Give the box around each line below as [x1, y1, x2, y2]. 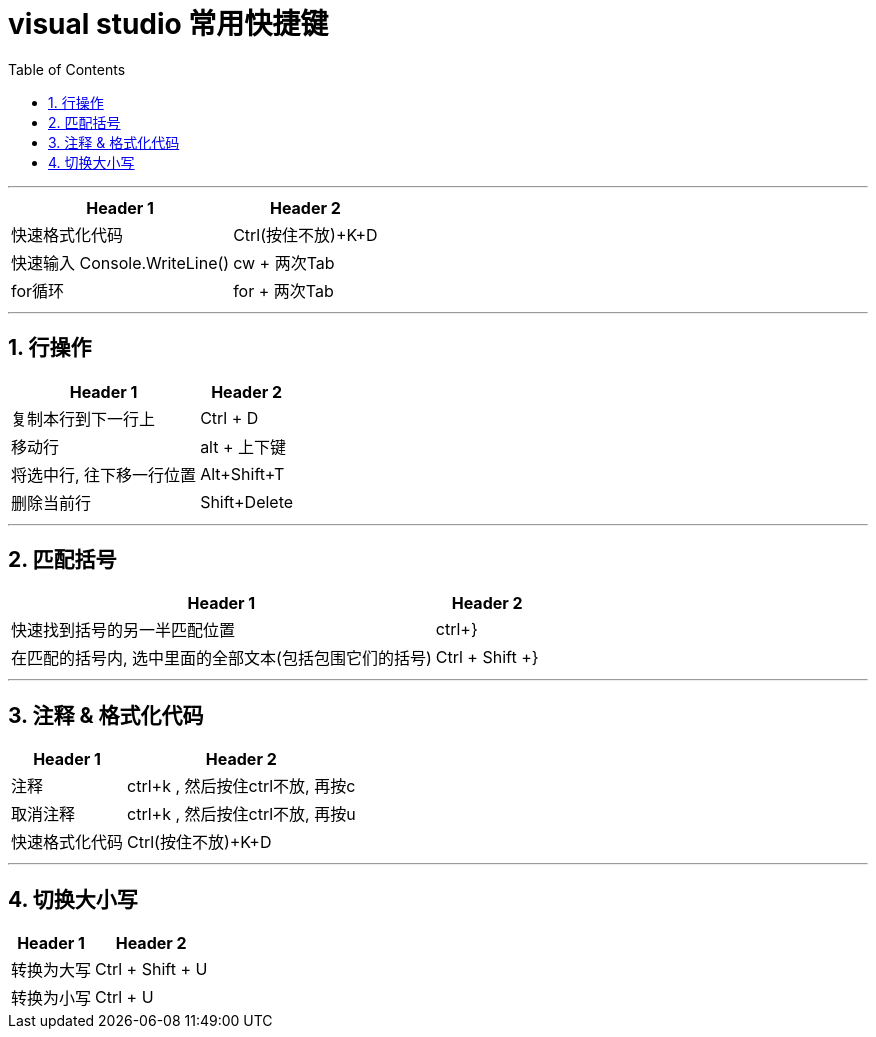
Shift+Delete [200, 491, 294, 512]
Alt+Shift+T [200, 463, 285, 484]
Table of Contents [8, 60, 126, 78]
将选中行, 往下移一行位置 [11, 464, 197, 485]
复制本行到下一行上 [11, 408, 156, 429]
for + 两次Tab [233, 280, 334, 301]
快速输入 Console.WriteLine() [11, 252, 230, 273]
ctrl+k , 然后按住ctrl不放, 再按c [127, 776, 356, 797]
